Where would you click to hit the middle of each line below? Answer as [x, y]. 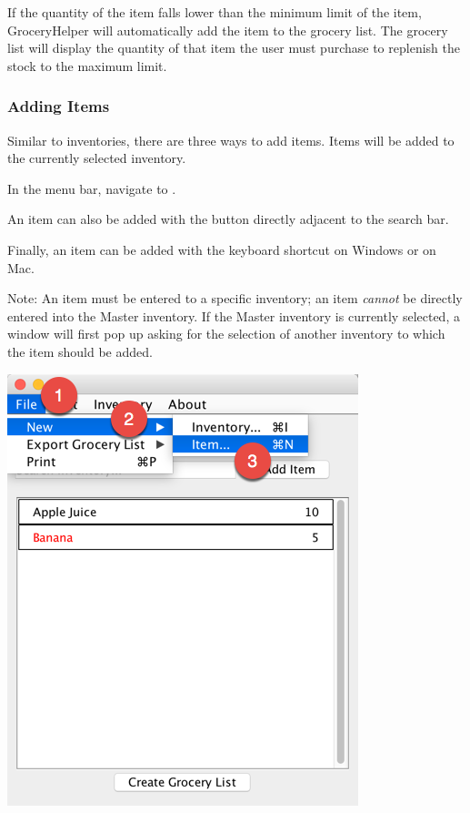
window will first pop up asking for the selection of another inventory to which [226, 334]
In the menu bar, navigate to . [92, 188]
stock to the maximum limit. [87, 65]
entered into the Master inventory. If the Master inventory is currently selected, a [234, 315]
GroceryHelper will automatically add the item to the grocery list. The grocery [228, 30]
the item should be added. [80, 351]
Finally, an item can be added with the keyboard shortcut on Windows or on [222, 249]
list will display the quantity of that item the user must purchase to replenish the [234, 48]
